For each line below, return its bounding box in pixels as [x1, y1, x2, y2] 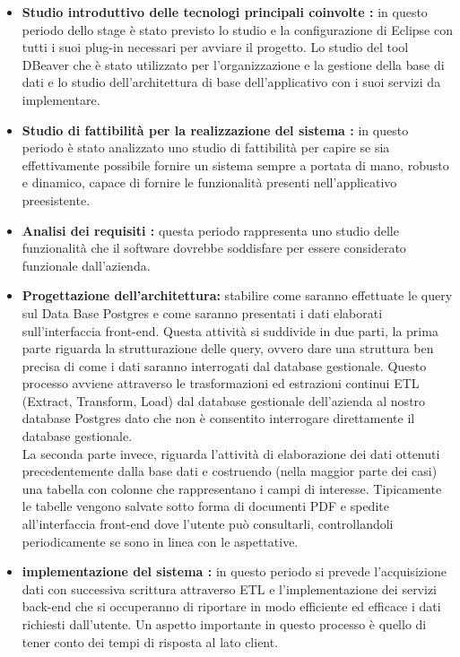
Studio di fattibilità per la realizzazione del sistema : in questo [22, 120, 409, 139]
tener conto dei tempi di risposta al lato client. [22, 632, 279, 651]
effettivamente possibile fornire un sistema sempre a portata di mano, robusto [22, 155, 449, 174]
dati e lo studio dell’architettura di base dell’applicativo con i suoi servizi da [22, 73, 441, 91]
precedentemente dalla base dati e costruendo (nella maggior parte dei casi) [22, 462, 438, 480]
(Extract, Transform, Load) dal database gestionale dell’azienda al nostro [22, 391, 426, 410]
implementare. [22, 90, 100, 108]
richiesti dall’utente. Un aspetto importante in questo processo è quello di [22, 615, 427, 633]
